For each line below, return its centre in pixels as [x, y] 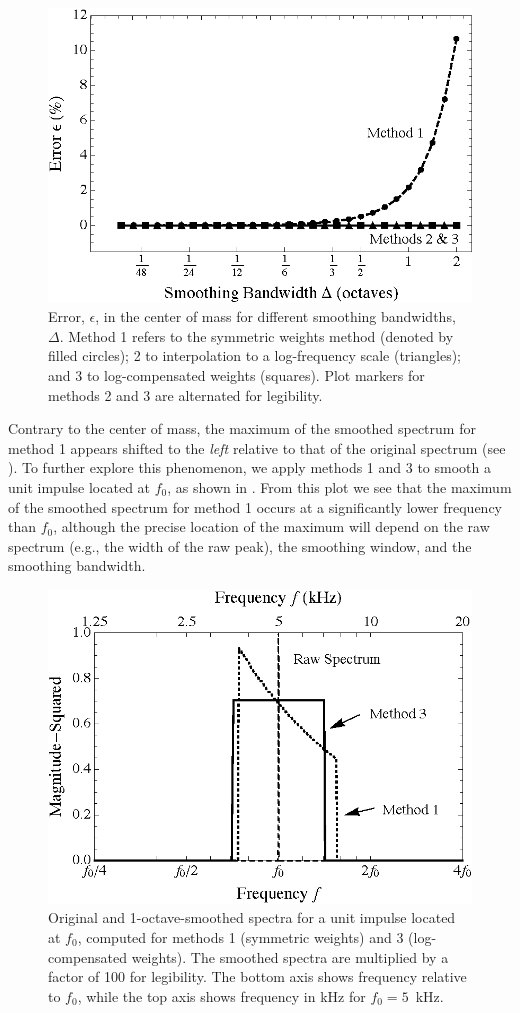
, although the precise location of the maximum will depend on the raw [271, 526]
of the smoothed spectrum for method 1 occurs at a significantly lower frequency [255, 506]
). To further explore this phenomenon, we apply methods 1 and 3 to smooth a [249, 467]
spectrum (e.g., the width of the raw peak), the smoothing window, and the [240, 545]
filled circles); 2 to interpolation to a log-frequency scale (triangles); [254, 355]
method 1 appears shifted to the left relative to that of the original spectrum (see [257, 447]
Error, [66, 316]
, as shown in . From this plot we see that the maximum [339, 487]
